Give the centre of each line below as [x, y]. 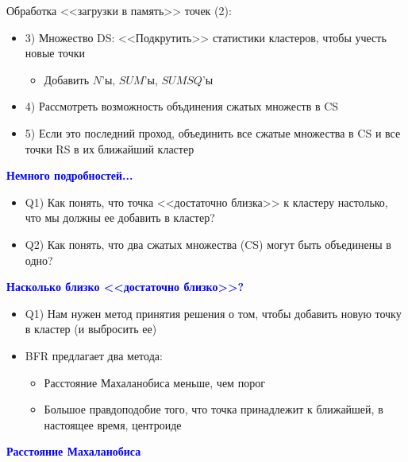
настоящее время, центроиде [113, 424]
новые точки [55, 53]
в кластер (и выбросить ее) [91, 329]
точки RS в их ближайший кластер [110, 148]
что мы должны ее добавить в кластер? [120, 217]
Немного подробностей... [70, 175]
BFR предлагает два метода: [94, 355]
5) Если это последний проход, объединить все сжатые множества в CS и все [213, 132]
